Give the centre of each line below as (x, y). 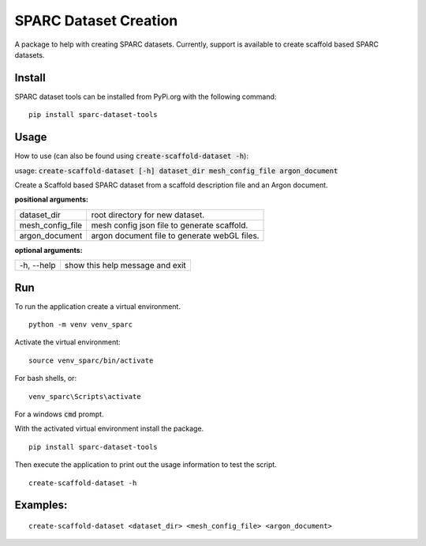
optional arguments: (49, 250)
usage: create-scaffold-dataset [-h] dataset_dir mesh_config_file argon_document (176, 171)
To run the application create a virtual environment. (98, 306)
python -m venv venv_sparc (81, 324)
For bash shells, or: (46, 378)
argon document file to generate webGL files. (175, 235)
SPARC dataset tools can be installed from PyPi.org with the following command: (146, 96)
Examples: (41, 505)
